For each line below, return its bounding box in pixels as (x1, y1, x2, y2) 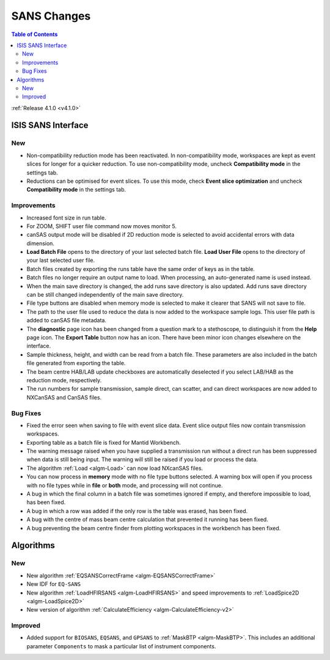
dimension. (26, 239, 55, 247)
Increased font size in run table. (26, 214, 106, 221)
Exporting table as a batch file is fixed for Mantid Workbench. (26, 439, 182, 446)
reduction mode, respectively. (26, 376, 102, 384)
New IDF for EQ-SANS (26, 580, 81, 588)
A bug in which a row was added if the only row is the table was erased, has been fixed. (26, 507, 248, 514)
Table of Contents (11, 31, 58, 38)
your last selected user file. (26, 257, 95, 264)
